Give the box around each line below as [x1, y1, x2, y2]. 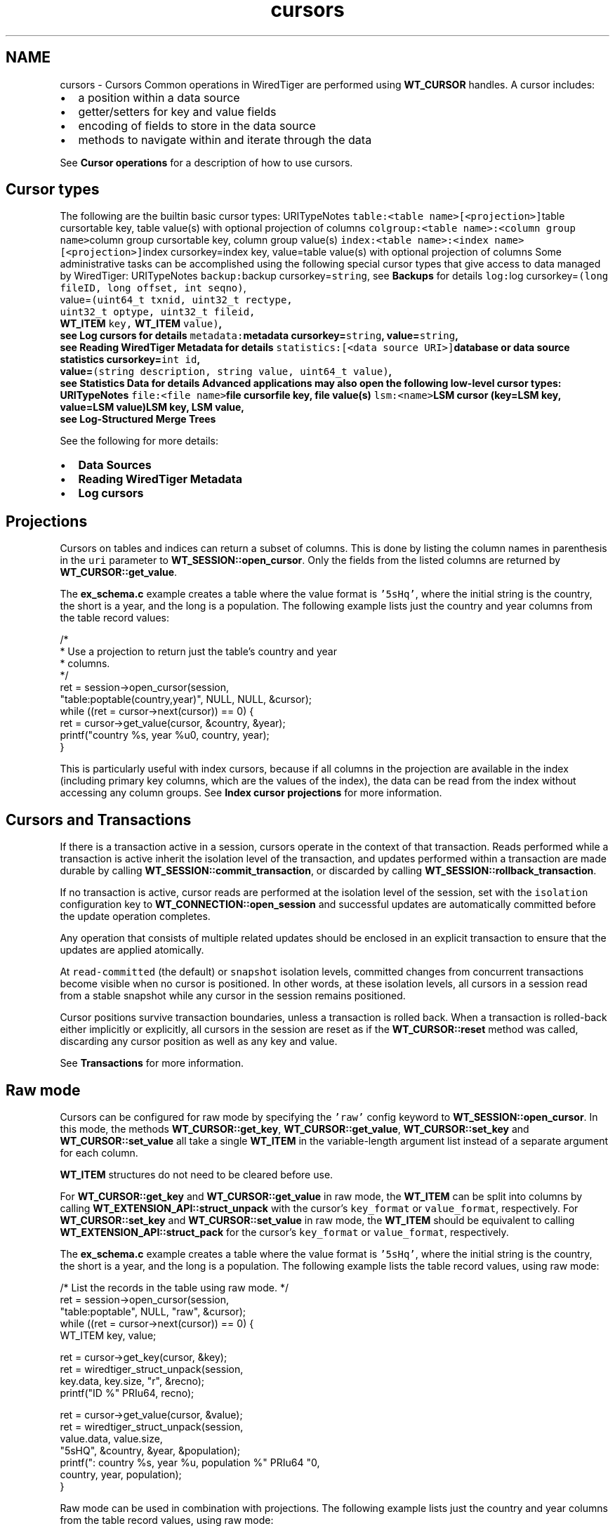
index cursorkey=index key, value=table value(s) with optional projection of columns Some [143, 246, 562, 258]
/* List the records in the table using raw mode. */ [60, 1281, 289, 1294]
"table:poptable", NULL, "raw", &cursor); [60, 1305, 246, 1317]
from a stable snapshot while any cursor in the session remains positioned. [60, 989, 406, 1002]
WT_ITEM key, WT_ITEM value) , [60, 317, 223, 330]
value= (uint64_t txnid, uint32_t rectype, [60, 294, 293, 306]
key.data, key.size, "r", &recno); [60, 1374, 205, 1387]
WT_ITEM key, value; [60, 1329, 157, 1341]
